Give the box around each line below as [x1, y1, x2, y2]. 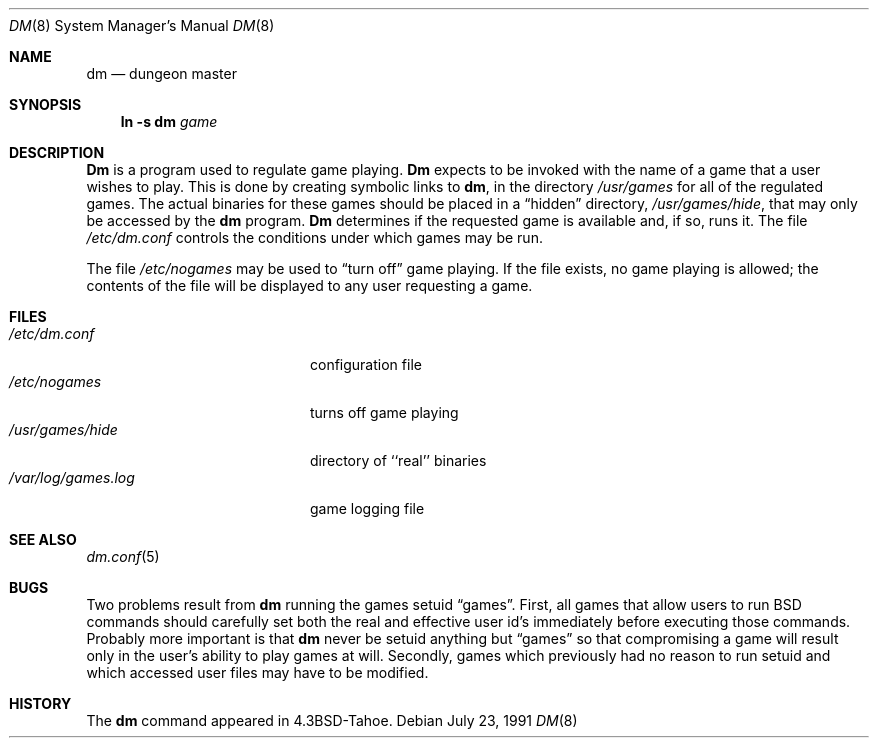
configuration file [310, 356, 422, 373]
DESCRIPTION [9, 144, 105, 161]
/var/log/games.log [9, 469, 135, 486]
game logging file [310, 500, 425, 517]
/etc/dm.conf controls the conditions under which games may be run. [86, 229, 543, 246]
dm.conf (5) [86, 548, 160, 565]
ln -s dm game [120, 113, 218, 130]
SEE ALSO [9, 531, 77, 548]
